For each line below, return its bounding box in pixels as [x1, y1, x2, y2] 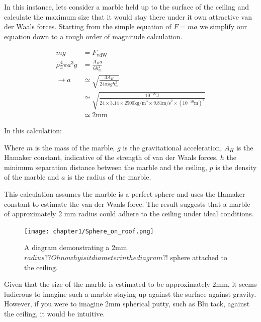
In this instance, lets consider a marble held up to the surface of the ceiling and [4, 2, 249, 12]
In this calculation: [4, 125, 62, 136]
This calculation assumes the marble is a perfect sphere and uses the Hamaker [4, 189, 245, 199]
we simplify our [200, 21, 247, 32]
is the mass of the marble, [35, 142, 115, 152]
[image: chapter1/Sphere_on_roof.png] [24, 227, 154, 235]
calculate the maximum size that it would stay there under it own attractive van [4, 11, 252, 22]
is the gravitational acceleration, [123, 142, 222, 152]
